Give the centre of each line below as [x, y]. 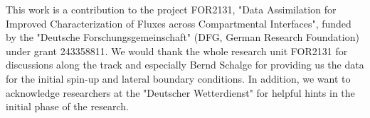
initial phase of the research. [67, 106]
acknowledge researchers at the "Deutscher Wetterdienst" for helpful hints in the [180, 92]
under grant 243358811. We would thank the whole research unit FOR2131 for [177, 51]
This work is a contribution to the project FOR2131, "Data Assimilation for [171, 9]
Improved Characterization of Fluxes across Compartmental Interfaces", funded [179, 23]
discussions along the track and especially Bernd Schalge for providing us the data [185, 65]
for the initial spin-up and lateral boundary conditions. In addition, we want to [178, 78]
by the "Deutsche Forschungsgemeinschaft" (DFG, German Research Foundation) [183, 37]
